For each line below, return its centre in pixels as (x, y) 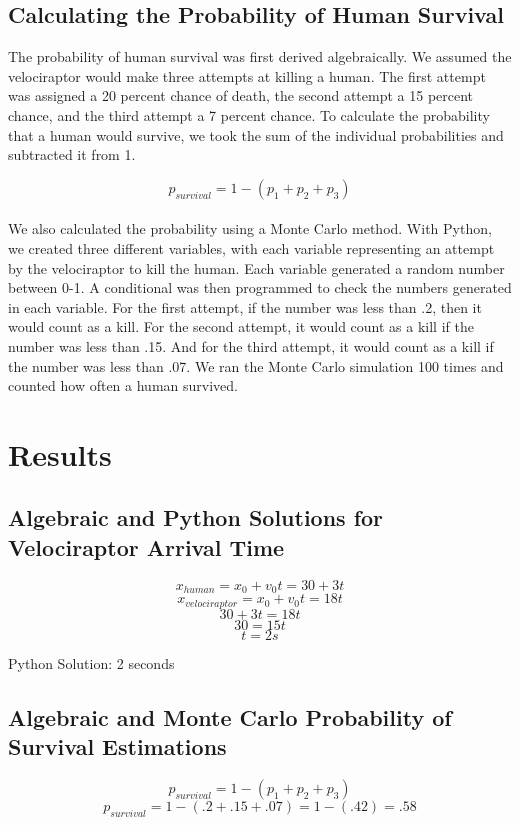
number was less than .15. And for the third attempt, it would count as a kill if (251, 345)
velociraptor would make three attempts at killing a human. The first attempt (247, 75)
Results (60, 453)
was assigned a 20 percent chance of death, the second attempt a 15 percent (241, 95)
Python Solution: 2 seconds (91, 662)
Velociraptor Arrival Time (146, 546)
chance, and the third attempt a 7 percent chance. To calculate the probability (249, 114)
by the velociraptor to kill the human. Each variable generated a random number (256, 267)
